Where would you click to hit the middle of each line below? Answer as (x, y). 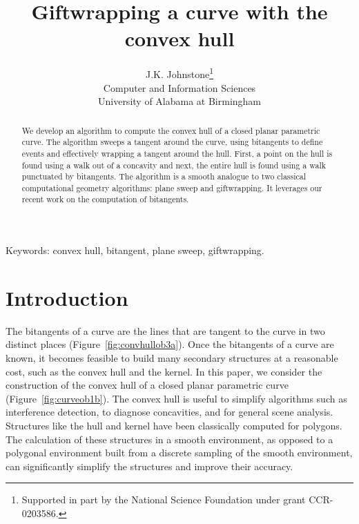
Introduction (67, 297)
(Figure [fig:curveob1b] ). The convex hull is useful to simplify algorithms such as (176, 398)
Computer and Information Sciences (179, 87)
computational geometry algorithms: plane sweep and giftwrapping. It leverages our (172, 187)
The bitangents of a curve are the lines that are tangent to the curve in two (165, 330)
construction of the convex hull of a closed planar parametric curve (147, 385)
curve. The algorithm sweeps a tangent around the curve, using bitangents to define (172, 142)
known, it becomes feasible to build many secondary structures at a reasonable (172, 358)
